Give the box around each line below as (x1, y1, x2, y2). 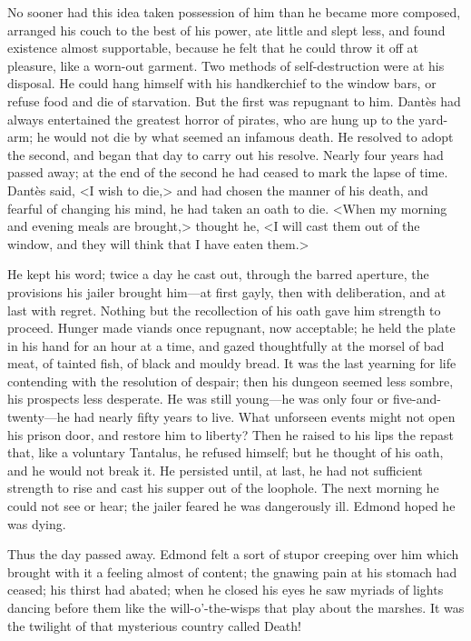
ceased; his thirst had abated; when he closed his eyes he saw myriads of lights (7, 580, 444, 599)
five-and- (393, 389, 441, 408)
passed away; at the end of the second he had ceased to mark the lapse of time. (7, 163, 448, 182)
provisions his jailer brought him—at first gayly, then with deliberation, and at (7, 282, 446, 301)
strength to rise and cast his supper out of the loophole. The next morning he (7, 478, 439, 497)
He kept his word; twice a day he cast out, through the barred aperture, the (7, 265, 429, 284)
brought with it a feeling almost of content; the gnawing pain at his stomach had (7, 562, 457, 581)
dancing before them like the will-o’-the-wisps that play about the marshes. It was (7, 598, 465, 616)
